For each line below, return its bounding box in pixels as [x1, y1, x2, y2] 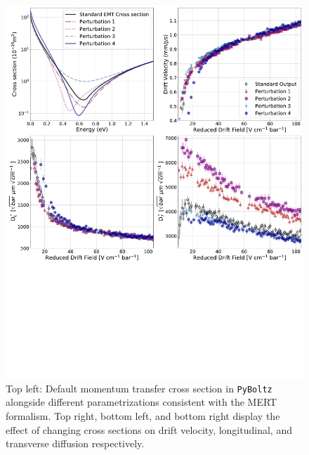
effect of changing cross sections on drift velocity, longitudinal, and [6, 422, 292, 437]
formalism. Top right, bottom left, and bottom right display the [6, 408, 280, 423]
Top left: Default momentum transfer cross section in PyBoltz [6, 380, 272, 395]
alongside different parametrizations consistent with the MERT [6, 395, 277, 409]
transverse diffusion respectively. [6, 436, 145, 451]
